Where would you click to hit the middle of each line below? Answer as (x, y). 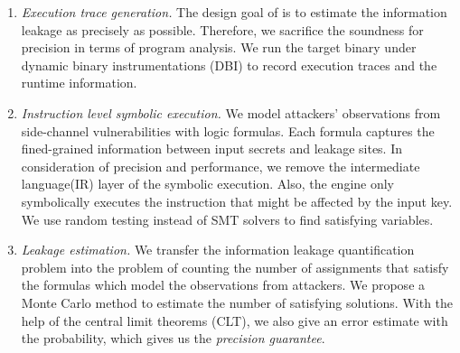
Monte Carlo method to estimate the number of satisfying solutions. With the (237, 302)
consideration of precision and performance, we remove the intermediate (221, 166)
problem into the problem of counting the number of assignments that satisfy (235, 267)
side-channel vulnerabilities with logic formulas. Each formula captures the (228, 130)
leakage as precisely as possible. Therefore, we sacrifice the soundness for (222, 29)
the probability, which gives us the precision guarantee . (173, 338)
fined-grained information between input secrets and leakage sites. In (211, 149)
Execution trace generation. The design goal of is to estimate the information (234, 12)
